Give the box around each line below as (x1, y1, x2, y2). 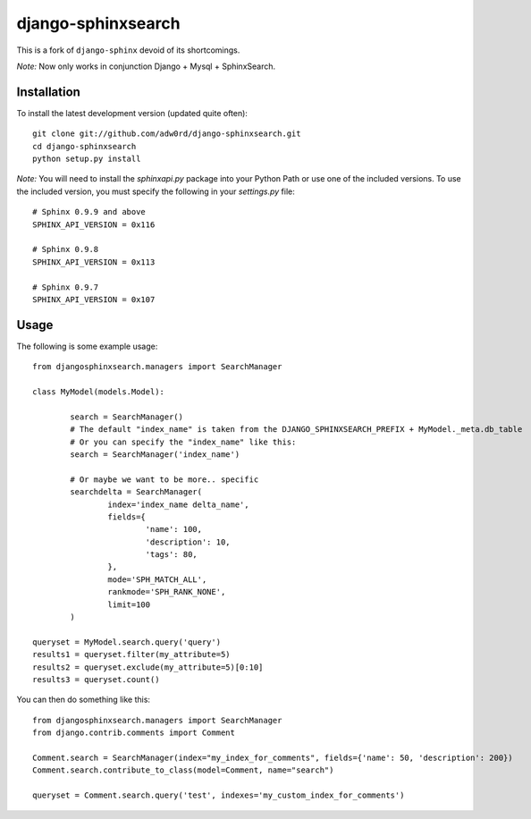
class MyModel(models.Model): (32, 387, 165, 397)
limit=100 (107, 599, 151, 610)
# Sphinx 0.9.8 (32, 244, 99, 255)
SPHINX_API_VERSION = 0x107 (32, 294, 156, 304)
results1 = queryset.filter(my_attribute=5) (32, 649, 232, 660)
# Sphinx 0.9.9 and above (32, 207, 147, 217)
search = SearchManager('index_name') (70, 449, 240, 460)
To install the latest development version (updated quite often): (16, 107, 248, 118)
